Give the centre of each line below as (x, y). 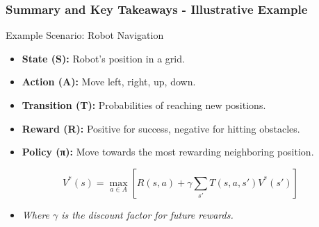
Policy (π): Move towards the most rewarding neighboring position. (168, 152)
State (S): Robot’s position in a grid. (103, 58)
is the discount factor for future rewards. (147, 214)
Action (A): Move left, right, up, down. (109, 82)
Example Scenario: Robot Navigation (85, 35)
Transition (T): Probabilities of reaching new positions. (144, 105)
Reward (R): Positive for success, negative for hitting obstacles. (161, 128)
